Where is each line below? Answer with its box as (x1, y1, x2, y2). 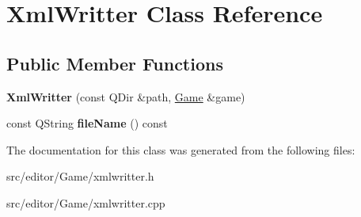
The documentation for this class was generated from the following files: (6, 141, 355, 158)
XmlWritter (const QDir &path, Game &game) (6, 88, 245, 105)
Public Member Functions (6, 51, 223, 75)
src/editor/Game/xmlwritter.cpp (6, 194, 165, 211)
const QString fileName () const (6, 115, 168, 131)
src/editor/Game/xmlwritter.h (6, 168, 154, 185)
